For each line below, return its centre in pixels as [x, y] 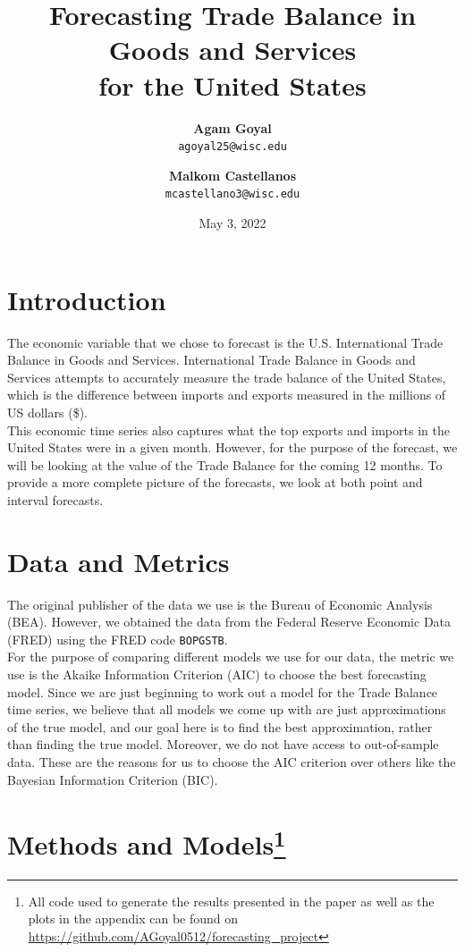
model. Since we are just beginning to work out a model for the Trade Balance [223, 691]
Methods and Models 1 [147, 842]
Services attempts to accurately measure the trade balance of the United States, [227, 377]
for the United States [232, 84]
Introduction [87, 299]
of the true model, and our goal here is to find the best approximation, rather [220, 726]
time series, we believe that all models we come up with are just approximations [227, 709]
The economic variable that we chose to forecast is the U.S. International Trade [225, 342]
